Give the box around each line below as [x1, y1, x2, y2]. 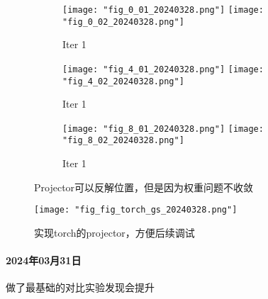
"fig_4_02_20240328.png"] [62, 76, 184, 86]
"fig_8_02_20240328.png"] [62, 135, 184, 146]
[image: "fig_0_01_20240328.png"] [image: [62, 5, 264, 15]
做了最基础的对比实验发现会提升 [6, 280, 155, 295]
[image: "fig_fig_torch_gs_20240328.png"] [34, 205, 238, 215]
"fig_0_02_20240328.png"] [62, 16, 184, 27]
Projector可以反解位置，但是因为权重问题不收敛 [34, 179, 254, 194]
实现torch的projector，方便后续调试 [34, 225, 195, 239]
